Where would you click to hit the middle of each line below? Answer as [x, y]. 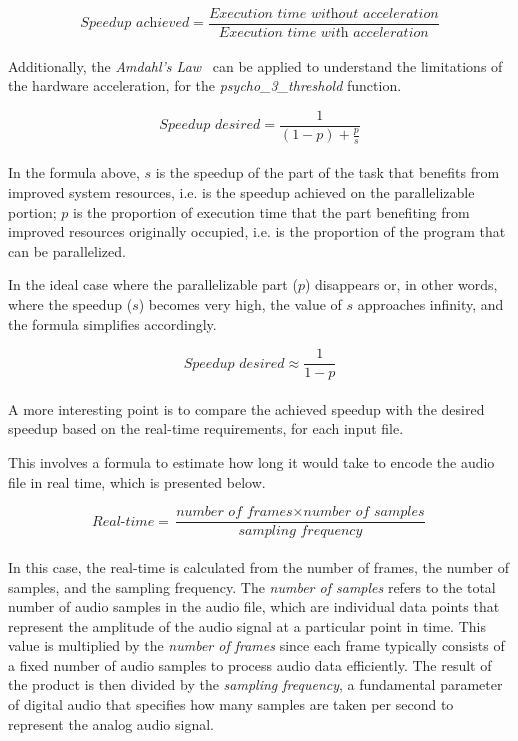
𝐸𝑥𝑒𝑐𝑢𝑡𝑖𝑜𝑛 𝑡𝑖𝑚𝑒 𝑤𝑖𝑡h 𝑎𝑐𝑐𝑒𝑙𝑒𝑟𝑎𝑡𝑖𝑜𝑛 [323, 33]
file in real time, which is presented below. [137, 481]
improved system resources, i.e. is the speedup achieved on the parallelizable [241, 192]
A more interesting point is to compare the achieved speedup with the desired [246, 408]
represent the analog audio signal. [111, 723]
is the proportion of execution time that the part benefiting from [271, 211]
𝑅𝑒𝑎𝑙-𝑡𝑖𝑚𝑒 [123, 521]
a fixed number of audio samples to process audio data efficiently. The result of [250, 664]
